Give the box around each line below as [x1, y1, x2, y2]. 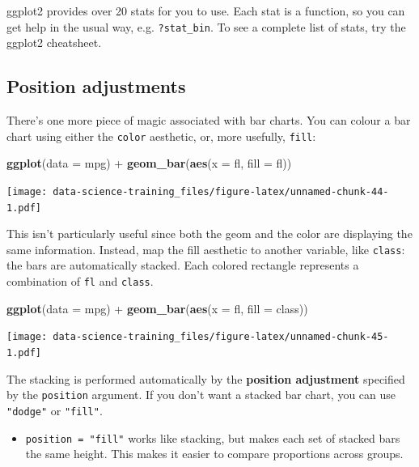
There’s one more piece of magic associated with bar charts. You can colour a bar [6, 112, 411, 129]
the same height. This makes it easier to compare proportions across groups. [25, 445, 404, 462]
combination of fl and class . [6, 273, 154, 290]
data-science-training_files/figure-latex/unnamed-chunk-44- [53, 185, 389, 197]
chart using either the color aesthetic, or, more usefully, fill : [6, 127, 316, 144]
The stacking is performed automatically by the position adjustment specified [6, 370, 405, 387]
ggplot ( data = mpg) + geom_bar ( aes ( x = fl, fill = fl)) [6, 155, 292, 172]
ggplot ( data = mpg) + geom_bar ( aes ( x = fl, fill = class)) [6, 299, 308, 316]
